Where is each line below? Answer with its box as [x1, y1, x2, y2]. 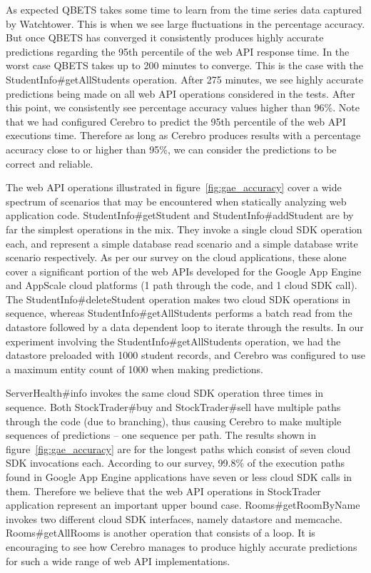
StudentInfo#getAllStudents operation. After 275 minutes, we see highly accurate [6, 71, 363, 86]
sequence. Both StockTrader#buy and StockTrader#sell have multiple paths [6, 400, 341, 415]
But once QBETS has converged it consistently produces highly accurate [6, 30, 324, 45]
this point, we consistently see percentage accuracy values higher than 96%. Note [6, 100, 360, 115]
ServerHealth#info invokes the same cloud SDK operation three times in [6, 385, 324, 400]
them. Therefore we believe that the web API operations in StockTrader [6, 483, 321, 498]
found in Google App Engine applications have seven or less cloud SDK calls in [6, 470, 352, 484]
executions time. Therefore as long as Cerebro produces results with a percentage [6, 128, 361, 143]
